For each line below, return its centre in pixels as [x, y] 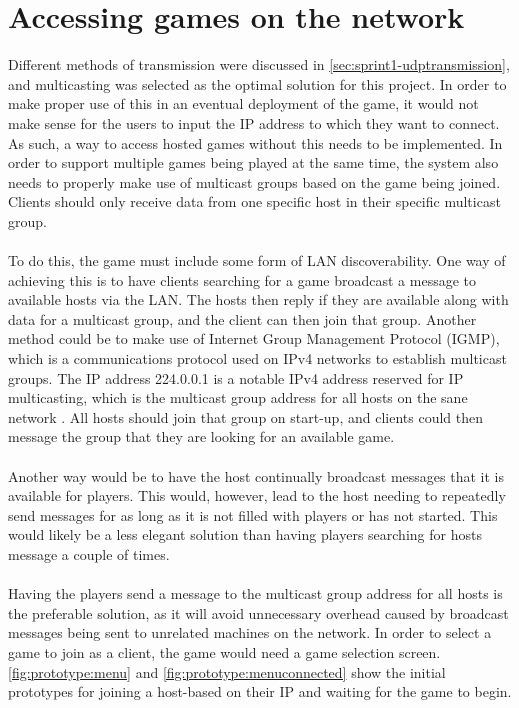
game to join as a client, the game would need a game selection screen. [224, 651]
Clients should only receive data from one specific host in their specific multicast [254, 201]
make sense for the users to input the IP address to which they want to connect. [254, 122]
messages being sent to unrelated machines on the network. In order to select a [250, 632]
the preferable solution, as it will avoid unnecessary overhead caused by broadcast [258, 612]
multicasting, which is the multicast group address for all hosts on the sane [238, 397]
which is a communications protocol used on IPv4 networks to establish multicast [257, 358]
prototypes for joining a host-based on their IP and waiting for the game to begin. [260, 691]
